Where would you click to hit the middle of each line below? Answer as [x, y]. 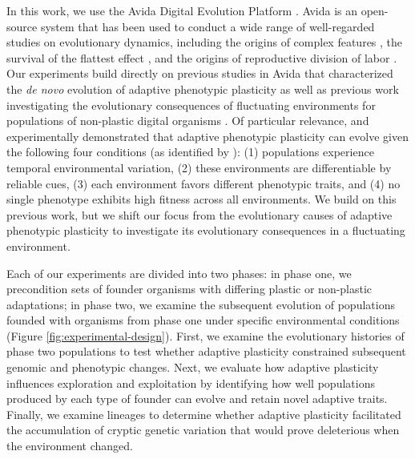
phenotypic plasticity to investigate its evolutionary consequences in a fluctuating [206, 230]
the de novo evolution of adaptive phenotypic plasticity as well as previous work [203, 89]
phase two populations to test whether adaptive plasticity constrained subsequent [206, 351]
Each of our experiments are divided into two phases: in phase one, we [179, 273]
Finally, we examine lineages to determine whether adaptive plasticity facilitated [204, 414]
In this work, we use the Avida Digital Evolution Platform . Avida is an [182, 10]
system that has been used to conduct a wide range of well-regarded [207, 26]
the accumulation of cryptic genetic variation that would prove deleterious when [203, 430]
